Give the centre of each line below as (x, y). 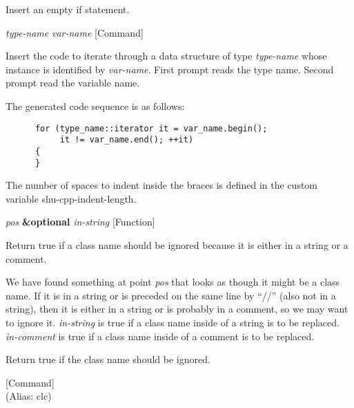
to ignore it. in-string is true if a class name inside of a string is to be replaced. (173, 322)
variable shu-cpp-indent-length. (71, 198)
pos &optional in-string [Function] (80, 222)
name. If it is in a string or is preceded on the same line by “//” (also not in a (171, 295)
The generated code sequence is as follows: (95, 105)
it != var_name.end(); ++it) (127, 140)
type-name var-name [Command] (75, 32)
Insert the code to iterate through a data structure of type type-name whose (166, 56)
